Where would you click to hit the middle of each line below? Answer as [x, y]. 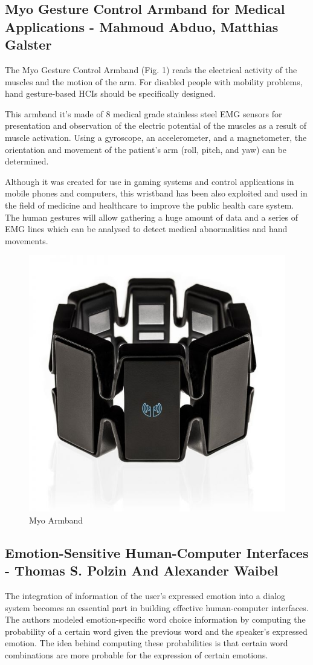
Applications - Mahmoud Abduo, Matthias [142, 26]
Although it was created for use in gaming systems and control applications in [150, 181]
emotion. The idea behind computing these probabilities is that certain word [147, 643]
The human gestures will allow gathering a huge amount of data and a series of [151, 217]
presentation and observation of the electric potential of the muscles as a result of [156, 125]
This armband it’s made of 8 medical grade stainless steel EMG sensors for [144, 113]
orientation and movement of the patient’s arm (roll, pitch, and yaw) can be [146, 149]
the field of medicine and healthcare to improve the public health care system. [150, 205]
